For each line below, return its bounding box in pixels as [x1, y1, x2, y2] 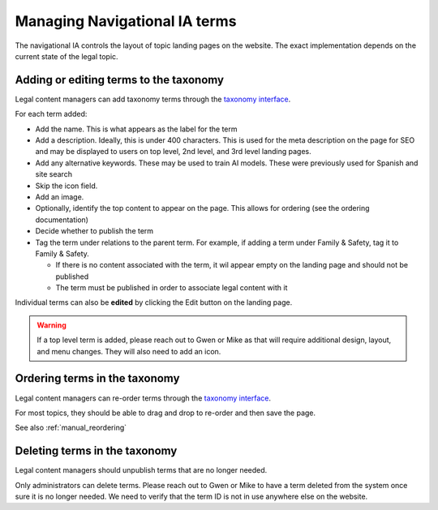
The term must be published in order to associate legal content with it [55, 283, 288, 293]
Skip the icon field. [35, 181, 98, 191]
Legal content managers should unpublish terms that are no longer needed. [15, 465, 268, 475]
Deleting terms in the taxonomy [15, 444, 178, 458]
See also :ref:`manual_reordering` [15, 422, 127, 433]
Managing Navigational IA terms [15, 12, 237, 30]
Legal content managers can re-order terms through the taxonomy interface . [15, 393, 272, 403]
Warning [36, 320, 67, 330]
